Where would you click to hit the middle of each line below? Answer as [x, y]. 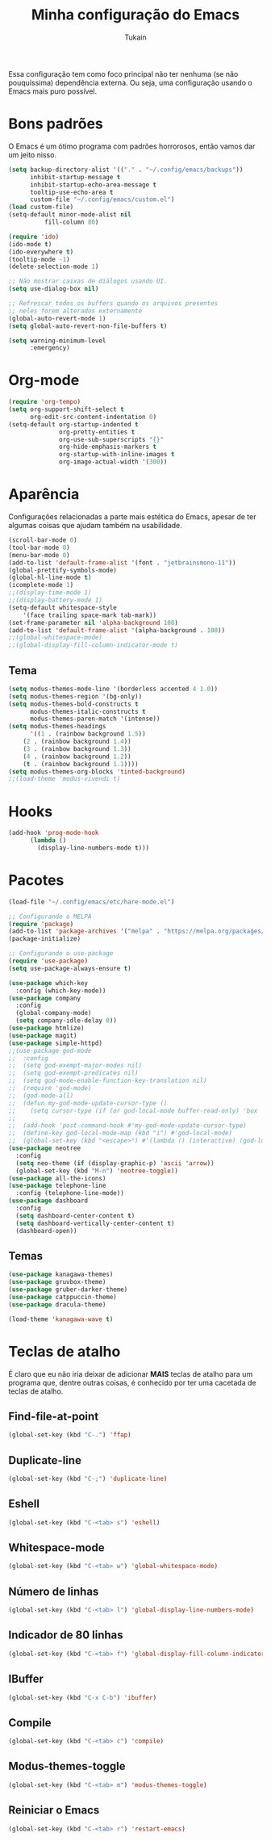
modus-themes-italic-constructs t [88, 711]
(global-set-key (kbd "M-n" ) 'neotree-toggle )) [97, 1171]
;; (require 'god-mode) [50, 1088]
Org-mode [44, 380]
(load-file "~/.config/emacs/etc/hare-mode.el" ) [92, 902]
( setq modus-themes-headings [57, 727]
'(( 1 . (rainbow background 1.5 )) [88, 734]
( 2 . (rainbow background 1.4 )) [77, 742]
